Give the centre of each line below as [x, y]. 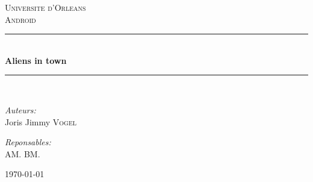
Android [20, 19]
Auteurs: [20, 109]
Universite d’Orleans [45, 7]
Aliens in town [36, 60]
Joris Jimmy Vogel [41, 121]
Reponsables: [28, 142]
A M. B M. [23, 153]
